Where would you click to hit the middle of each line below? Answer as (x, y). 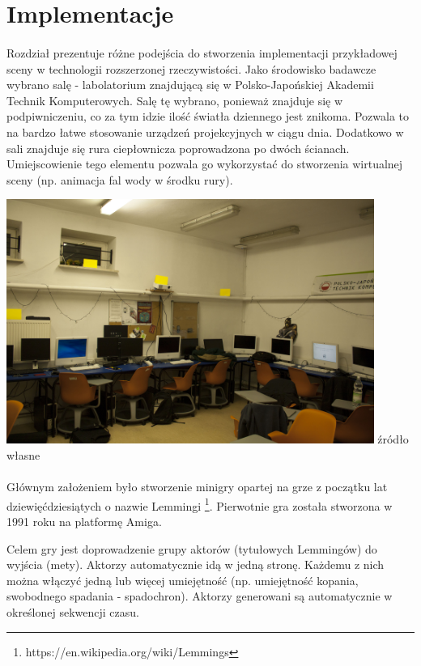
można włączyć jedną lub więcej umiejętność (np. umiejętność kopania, (183, 580)
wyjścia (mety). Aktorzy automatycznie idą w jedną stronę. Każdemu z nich (196, 564)
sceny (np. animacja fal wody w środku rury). (120, 179)
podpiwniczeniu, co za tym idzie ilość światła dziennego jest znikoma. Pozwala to (208, 116)
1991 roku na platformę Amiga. (84, 522)
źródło (393, 439)
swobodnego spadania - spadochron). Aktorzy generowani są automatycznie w (200, 596)
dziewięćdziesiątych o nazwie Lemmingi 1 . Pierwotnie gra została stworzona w (200, 504)
